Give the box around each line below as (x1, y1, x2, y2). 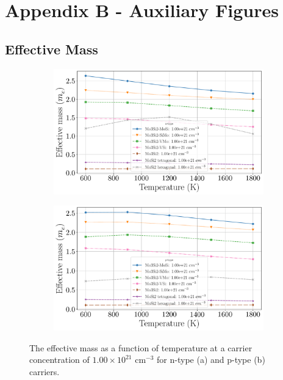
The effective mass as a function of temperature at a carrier (29, 341, 253, 354)
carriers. (29, 365, 60, 378)
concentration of (29, 353, 90, 366)
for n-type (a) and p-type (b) (157, 353, 265, 366)
